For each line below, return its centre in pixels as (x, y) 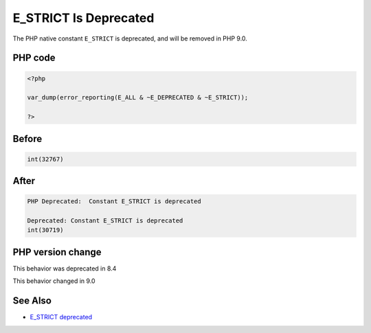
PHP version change (57, 252)
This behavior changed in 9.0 (54, 281)
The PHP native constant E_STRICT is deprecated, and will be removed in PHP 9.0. (130, 38)
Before (27, 138)
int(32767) (45, 159)
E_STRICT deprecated (61, 317)
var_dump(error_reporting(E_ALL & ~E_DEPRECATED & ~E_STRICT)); (138, 97)
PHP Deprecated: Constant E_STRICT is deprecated (114, 202)
